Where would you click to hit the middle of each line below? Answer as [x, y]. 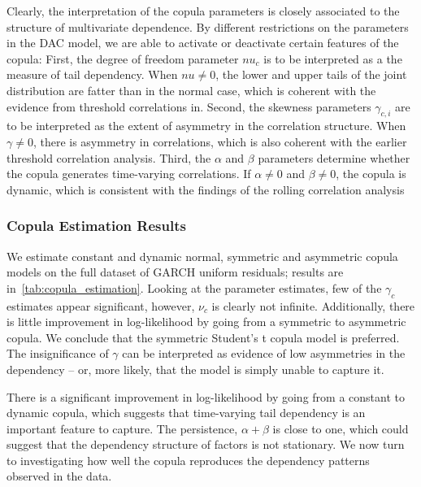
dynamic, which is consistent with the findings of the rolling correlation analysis [206, 189]
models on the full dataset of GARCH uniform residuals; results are [175, 272]
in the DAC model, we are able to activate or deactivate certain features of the [203, 43]
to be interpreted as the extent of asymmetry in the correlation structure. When [206, 126]
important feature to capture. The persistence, [122, 428]
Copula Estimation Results [96, 226]
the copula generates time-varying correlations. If [129, 174]
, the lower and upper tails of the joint [311, 74]
